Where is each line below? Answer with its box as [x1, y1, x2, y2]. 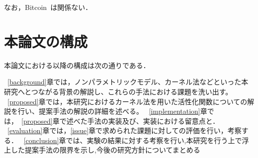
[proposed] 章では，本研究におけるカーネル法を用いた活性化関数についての [7, 96, 248, 106]
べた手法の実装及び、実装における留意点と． [73, 115, 220, 126]
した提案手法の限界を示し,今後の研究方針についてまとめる [10, 145, 200, 155]
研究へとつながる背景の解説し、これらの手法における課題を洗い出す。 [4, 86, 233, 96]
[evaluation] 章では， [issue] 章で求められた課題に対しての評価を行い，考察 [7, 125, 242, 136]
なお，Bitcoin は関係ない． [4, 2, 92, 12]
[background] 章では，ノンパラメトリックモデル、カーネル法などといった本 [7, 77, 249, 87]
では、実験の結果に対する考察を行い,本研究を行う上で [66, 135, 242, 145]
